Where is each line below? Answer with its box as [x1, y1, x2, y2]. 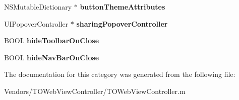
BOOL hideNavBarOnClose [4, 52, 99, 62]
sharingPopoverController [76, 18, 168, 29]
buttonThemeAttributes [80, 2, 165, 12]
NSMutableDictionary [4, 2, 72, 12]
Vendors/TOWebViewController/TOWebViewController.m [4, 85, 186, 96]
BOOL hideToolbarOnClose [4, 35, 99, 46]
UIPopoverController [4, 18, 69, 29]
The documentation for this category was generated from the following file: [4, 69, 235, 79]
